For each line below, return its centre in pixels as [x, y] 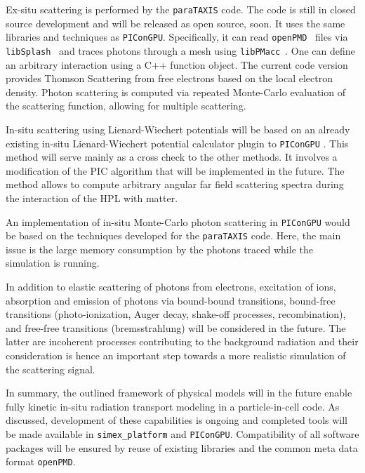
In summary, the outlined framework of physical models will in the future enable [179, 393]
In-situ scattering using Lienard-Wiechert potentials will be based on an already [178, 129]
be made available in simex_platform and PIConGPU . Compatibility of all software [182, 434]
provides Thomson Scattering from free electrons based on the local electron [170, 78]
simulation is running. [53, 263]
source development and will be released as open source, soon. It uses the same [175, 23]
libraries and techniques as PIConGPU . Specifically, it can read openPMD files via [177, 37]
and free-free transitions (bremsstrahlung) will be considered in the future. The [176, 327]
